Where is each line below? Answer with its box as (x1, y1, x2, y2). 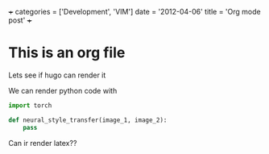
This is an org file (8, 44, 126, 62)
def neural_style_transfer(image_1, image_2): (8, 116, 168, 124)
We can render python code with (8, 85, 118, 95)
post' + (8, 15, 32, 25)
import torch (8, 101, 52, 110)
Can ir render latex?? (8, 138, 77, 148)
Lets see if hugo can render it (8, 70, 106, 80)
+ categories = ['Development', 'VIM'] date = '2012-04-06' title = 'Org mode (8, 7, 261, 16)
